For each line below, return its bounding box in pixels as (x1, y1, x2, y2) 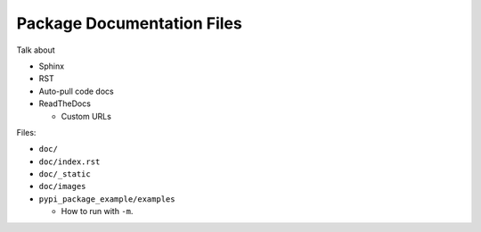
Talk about (16, 45, 55, 55)
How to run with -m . (61, 206, 134, 217)
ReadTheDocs (38, 98, 91, 109)
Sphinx (38, 61, 65, 71)
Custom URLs (61, 111, 111, 121)
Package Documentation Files (16, 13, 242, 33)
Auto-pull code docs (38, 86, 115, 96)
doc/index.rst (38, 156, 101, 167)
